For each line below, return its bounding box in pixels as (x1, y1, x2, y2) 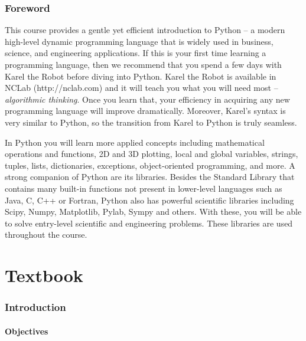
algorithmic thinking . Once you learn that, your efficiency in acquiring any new (5, 93, 290, 105)
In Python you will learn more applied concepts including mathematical (5, 136, 265, 148)
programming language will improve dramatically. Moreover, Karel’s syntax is (5, 104, 286, 117)
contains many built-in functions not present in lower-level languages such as (5, 182, 282, 194)
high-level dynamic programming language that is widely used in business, (5, 35, 274, 47)
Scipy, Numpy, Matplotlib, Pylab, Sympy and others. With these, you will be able (5, 205, 302, 218)
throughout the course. (5, 228, 87, 241)
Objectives (5, 324, 48, 337)
